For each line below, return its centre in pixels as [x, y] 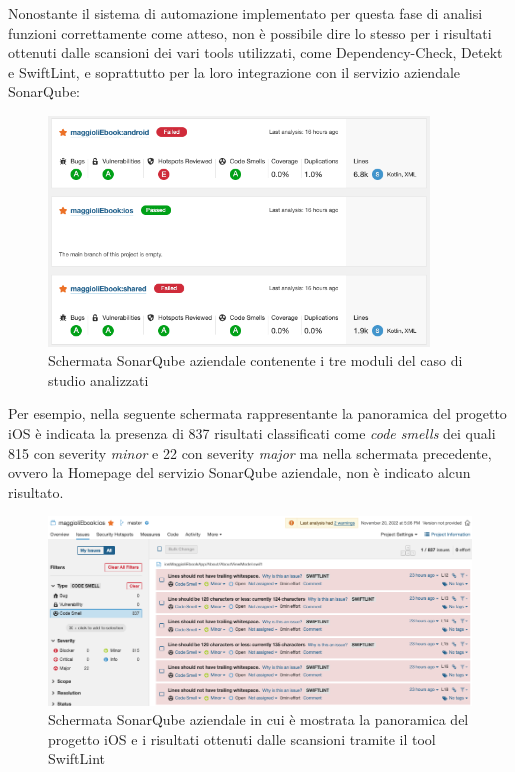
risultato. [36, 491]
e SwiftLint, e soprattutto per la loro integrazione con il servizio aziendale [234, 71]
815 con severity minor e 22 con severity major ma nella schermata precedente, [250, 452]
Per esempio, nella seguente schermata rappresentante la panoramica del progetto [257, 413]
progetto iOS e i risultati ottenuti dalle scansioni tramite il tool [242, 738]
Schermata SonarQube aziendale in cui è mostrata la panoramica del [258, 719]
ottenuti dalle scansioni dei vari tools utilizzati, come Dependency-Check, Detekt [255, 52]
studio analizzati [98, 379]
